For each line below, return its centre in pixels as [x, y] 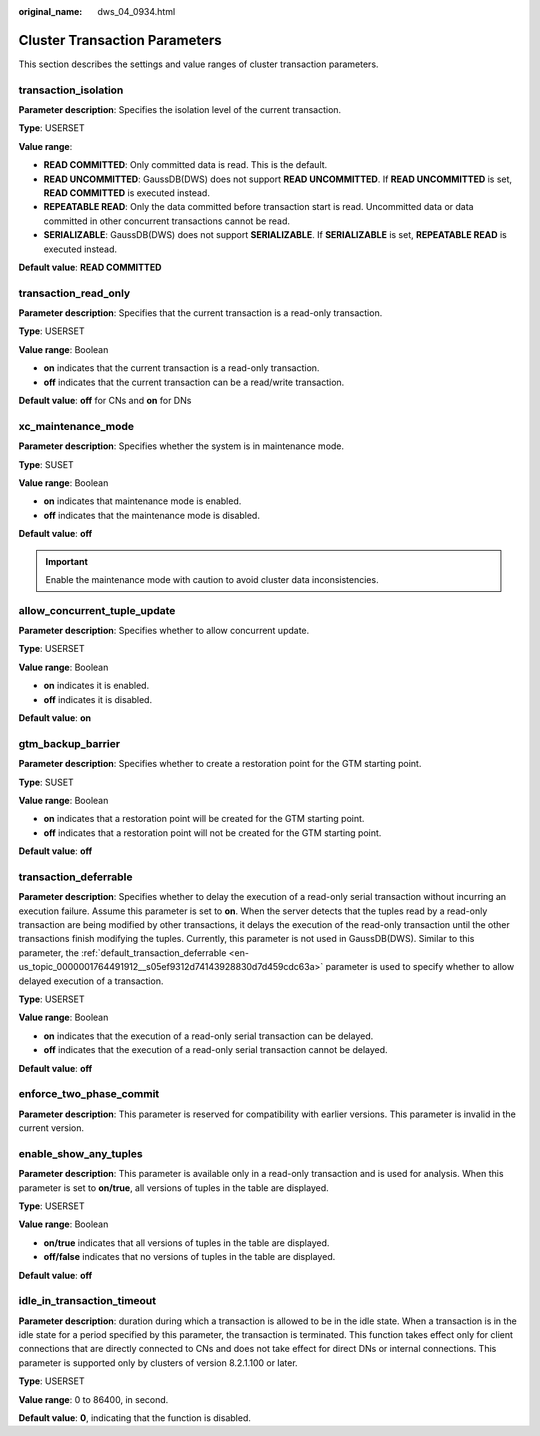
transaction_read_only [74, 293]
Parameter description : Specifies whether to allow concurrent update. [164, 631]
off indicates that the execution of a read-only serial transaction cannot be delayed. [216, 1050]
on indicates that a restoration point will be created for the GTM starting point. [204, 819]
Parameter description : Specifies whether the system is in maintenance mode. [181, 446]
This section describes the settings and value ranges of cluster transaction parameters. [198, 64]
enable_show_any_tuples [81, 1153]
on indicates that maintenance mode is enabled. [142, 501]
